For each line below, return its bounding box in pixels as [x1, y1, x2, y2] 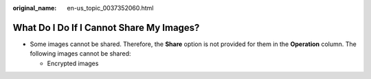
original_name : [12, 4, 57, 12]
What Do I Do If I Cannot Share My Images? [12, 21, 200, 34]
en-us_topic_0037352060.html [67, 4, 154, 12]
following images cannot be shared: [30, 49, 131, 58]
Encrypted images [47, 59, 99, 67]
